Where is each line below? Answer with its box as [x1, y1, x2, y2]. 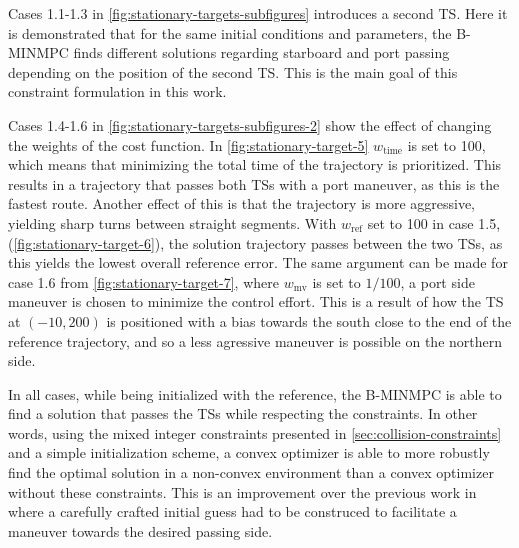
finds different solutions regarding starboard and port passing [73, 42, 450, 63]
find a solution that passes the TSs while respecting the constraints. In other [8, 403, 478, 424]
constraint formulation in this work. [8, 81, 227, 102]
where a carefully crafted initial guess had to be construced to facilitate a [8, 501, 457, 522]
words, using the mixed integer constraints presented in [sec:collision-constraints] [8, 422, 502, 443]
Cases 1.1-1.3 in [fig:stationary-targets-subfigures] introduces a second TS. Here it [8, 3, 508, 23]
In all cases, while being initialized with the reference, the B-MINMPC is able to [8, 383, 502, 404]
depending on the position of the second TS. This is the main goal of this [8, 61, 458, 82]
